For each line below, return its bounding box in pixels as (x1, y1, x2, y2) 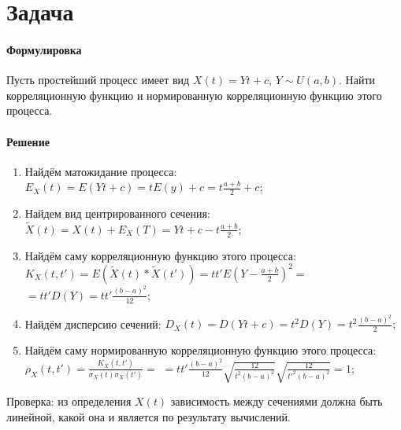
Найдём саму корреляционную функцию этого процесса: (24, 247, 296, 263)
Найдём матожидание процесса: (24, 163, 177, 179)
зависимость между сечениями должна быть (170, 393, 383, 410)
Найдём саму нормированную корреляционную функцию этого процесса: (24, 342, 377, 358)
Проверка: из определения (6, 393, 132, 410)
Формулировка (6, 41, 82, 57)
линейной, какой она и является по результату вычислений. (6, 408, 291, 424)
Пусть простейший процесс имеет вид (6, 72, 190, 88)
